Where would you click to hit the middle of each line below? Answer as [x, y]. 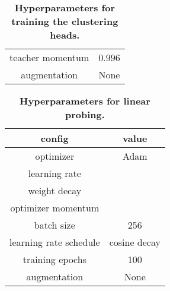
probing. [85, 114]
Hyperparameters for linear [85, 101]
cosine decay [135, 242]
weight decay [55, 190]
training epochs [54, 259]
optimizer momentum [55, 208]
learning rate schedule [55, 242]
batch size [54, 225]
